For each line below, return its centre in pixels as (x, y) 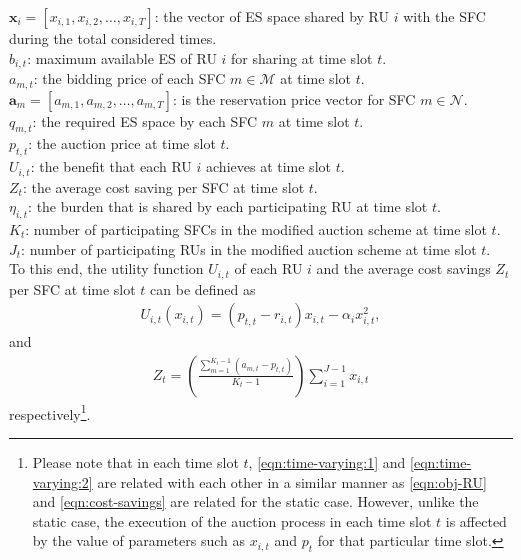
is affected (476, 520)
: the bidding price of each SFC (129, 78)
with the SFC (444, 16)
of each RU (268, 268)
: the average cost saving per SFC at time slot (163, 186)
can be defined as (203, 288)
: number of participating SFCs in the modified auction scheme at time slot (256, 228)
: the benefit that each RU (111, 166)
